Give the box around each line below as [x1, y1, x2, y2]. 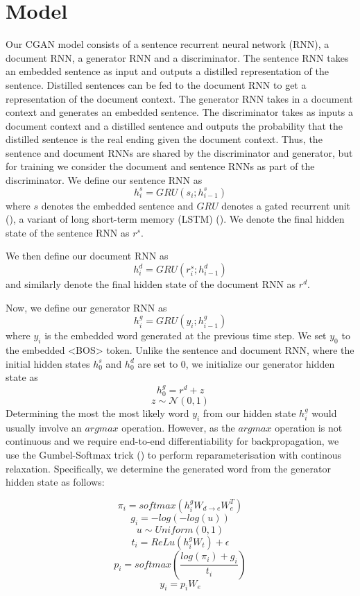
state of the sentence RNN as [6, 225, 130, 239]
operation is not [275, 420, 343, 434]
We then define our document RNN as [6, 248, 169, 263]
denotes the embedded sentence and [41, 198, 194, 212]
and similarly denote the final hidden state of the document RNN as [6, 277, 296, 291]
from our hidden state [203, 406, 296, 420]
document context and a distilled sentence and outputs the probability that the [6, 118, 343, 133]
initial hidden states [6, 356, 90, 371]
